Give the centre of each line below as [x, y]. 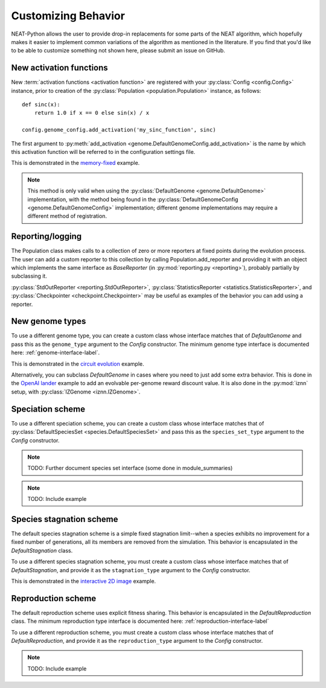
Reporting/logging [46, 236]
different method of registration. [67, 216]
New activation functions [59, 68]
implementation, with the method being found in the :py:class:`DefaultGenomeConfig [133, 199]
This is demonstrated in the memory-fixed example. [75, 163]
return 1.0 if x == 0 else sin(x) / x [92, 113]
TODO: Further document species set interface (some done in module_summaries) [130, 468]
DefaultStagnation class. [42, 550]
